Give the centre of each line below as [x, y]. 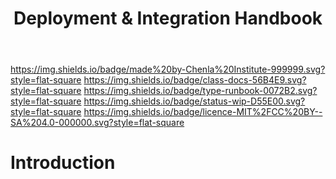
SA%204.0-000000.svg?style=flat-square [97, 123]
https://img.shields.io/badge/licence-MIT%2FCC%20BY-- [203, 112]
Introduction [63, 163]
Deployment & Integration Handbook [168, 18]
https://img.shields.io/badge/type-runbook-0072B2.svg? [200, 91]
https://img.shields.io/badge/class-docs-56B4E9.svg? [195, 80]
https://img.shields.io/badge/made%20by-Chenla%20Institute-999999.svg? [168, 69]
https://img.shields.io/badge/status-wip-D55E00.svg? [194, 101]
